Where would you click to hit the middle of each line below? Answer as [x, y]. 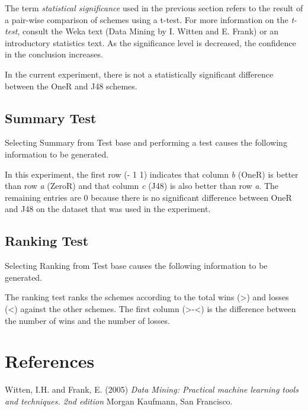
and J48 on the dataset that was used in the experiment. [108, 209]
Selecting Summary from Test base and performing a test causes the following [146, 142]
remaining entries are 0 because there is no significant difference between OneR [148, 197]
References [50, 361]
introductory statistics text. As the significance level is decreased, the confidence [150, 42]
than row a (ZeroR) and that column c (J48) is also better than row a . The [142, 186]
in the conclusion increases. [54, 54]
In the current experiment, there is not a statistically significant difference [139, 74]
